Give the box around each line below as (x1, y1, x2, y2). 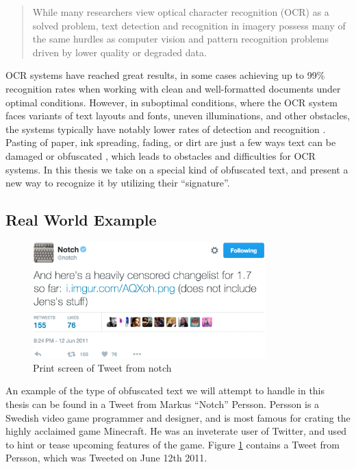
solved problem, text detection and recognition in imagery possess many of (32, 18, 346, 32)
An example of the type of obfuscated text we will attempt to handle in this (5, 383, 325, 398)
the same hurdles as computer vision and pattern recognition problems (32, 32, 329, 46)
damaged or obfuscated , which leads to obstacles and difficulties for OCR (5, 148, 316, 163)
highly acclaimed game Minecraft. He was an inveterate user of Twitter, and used (5, 424, 347, 438)
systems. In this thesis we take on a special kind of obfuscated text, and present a (5, 162, 348, 176)
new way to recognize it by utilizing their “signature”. (5, 176, 230, 190)
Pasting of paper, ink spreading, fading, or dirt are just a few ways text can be (5, 135, 336, 149)
